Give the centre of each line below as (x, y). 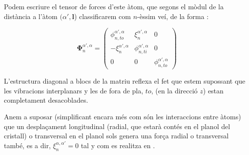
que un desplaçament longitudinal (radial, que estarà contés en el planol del (117, 126)
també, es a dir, (27, 145)
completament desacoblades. (46, 100)
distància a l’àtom (31, 16)
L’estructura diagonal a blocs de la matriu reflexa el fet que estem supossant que (125, 81)
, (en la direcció (174, 90)
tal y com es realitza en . (118, 145)
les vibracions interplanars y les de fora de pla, (74, 90)
